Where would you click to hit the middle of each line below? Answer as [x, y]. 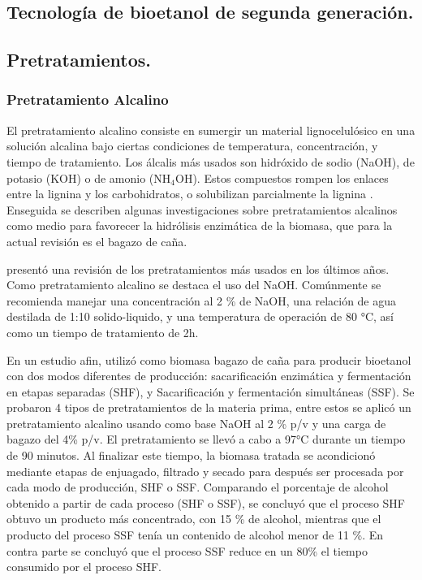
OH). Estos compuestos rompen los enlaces [282, 177]
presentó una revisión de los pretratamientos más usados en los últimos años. [198, 268]
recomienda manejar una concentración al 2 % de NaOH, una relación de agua [202, 300]
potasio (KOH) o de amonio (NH [89, 177]
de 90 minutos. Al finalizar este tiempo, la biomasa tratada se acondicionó [191, 455]
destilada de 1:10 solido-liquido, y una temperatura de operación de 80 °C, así [200, 316]
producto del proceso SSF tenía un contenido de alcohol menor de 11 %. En [195, 535]
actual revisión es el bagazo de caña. [97, 241]
